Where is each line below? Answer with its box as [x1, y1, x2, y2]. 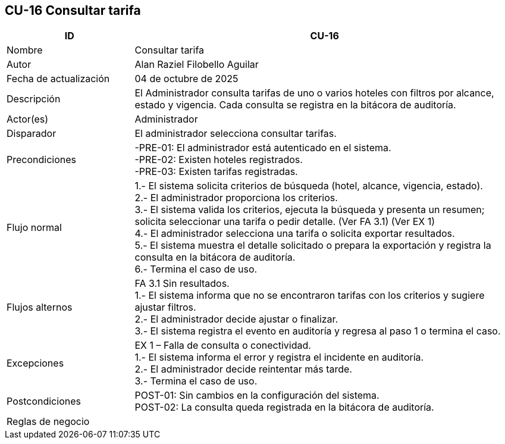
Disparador [7, 127, 57, 140]
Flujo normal [7, 221, 62, 234]
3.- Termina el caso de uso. [134, 375, 258, 387]
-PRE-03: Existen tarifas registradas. [134, 165, 298, 178]
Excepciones [7, 357, 64, 370]
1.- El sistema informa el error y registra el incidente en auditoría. [134, 351, 424, 364]
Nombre [7, 44, 43, 57]
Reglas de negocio [7, 415, 90, 428]
